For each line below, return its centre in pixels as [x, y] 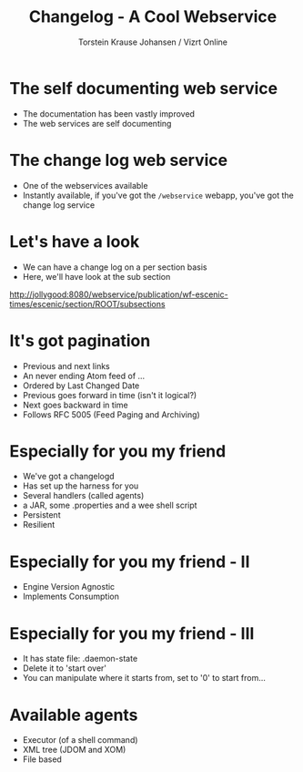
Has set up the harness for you [81, 486]
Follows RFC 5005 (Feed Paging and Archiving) [111, 414]
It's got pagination [80, 340]
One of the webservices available [85, 185]
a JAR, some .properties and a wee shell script [110, 505]
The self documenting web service [144, 88]
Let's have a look [75, 241]
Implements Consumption [71, 597]
